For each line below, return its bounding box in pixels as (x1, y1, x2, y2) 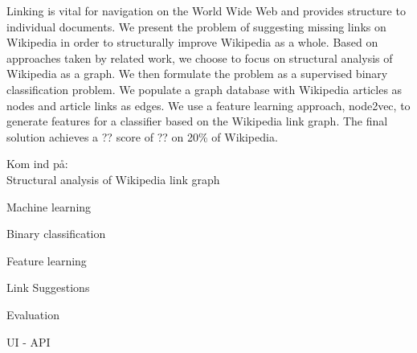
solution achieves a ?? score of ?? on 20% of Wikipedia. (6, 128, 278, 145)
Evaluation (6, 306, 59, 322)
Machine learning (6, 198, 92, 215)
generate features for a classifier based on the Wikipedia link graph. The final (6, 113, 388, 129)
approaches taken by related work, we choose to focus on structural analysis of (6, 49, 393, 66)
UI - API (6, 333, 51, 350)
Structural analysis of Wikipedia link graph (6, 170, 220, 187)
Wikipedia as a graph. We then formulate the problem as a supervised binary (6, 65, 388, 82)
